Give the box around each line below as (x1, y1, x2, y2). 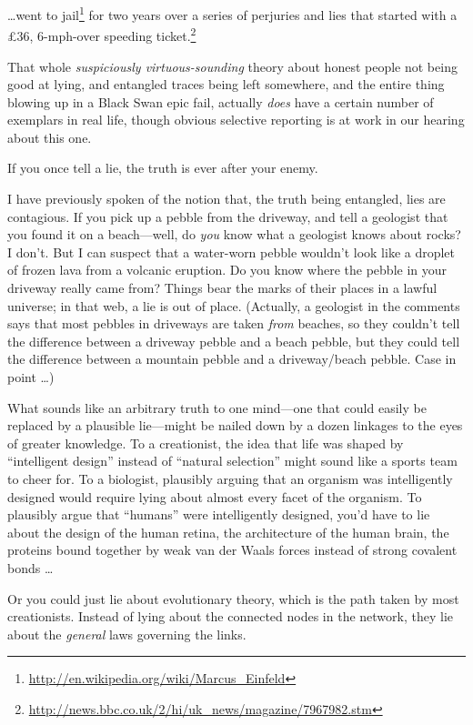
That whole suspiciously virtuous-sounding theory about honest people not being (7, 56, 458, 76)
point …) (7, 368, 55, 386)
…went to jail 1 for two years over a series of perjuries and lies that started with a (7, 3, 458, 24)
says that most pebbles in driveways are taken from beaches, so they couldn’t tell (7, 314, 460, 333)
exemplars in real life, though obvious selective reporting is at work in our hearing (7, 110, 465, 129)
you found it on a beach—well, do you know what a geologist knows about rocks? (7, 225, 461, 244)
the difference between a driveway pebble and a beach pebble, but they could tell (7, 331, 460, 350)
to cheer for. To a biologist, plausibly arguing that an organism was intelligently (7, 468, 453, 488)
